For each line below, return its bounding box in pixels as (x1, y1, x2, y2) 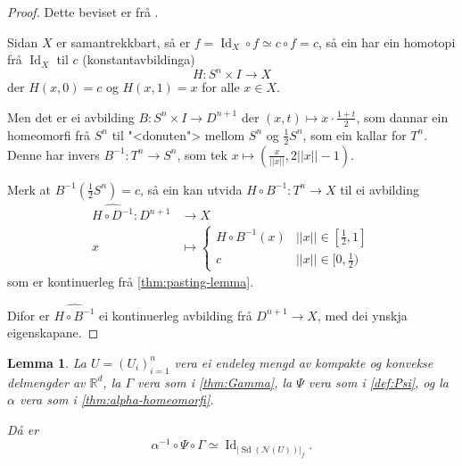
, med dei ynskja (317, 305, 408, 324)
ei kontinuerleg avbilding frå (99, 305, 252, 324)
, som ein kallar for (302, 125, 407, 144)
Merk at (7, 179, 52, 198)
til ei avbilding (340, 179, 419, 198)
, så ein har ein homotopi (318, 32, 456, 51)
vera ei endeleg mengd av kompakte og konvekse (174, 353, 433, 371)
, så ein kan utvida (140, 179, 243, 198)
